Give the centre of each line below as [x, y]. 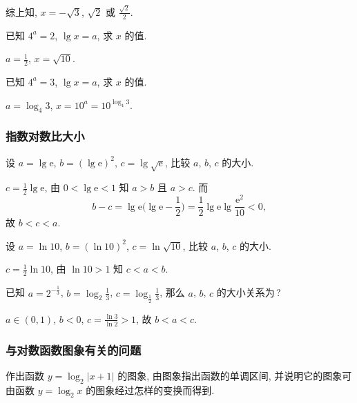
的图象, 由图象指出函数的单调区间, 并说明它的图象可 [235, 375]
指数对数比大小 [45, 136]
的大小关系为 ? [249, 292]
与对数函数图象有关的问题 [74, 350]
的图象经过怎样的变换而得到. [150, 390]
